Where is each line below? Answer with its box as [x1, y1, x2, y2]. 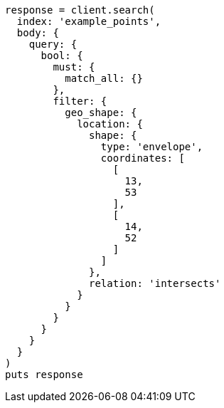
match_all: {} [65, 73, 143, 84]
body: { [16, 27, 59, 38]
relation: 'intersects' [89, 278, 221, 289]
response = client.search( [5, 4, 155, 16]
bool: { [41, 50, 83, 61]
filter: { [53, 95, 107, 107]
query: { [28, 38, 78, 50]
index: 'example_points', [16, 16, 161, 27]
